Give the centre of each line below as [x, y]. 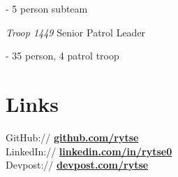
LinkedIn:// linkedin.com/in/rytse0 [89, 151]
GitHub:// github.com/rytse [72, 137]
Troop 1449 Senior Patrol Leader [76, 32]
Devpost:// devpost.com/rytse [77, 165]
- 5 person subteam [47, 8]
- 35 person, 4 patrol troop [62, 56]
